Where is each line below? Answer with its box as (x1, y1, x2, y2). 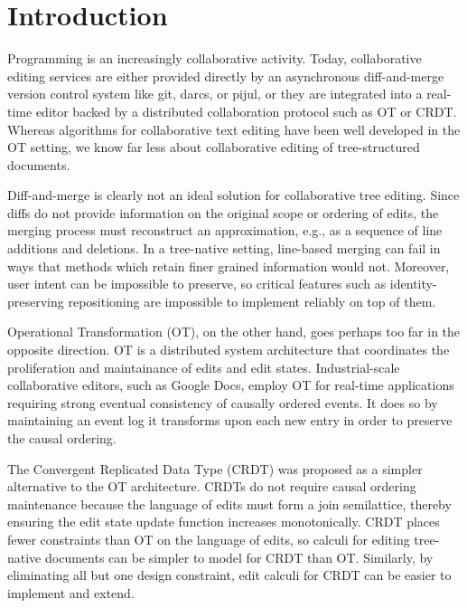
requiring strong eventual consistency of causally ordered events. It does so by (7, 393, 438, 412)
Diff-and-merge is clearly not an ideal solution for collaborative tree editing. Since (7, 185, 460, 204)
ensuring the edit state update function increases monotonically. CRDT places (7, 512, 440, 531)
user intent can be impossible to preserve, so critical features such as (7, 274, 387, 293)
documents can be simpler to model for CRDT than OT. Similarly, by (44, 547, 434, 566)
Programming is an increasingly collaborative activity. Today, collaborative (7, 49, 422, 68)
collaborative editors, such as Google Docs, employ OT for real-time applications (7, 375, 454, 394)
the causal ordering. (7, 429, 117, 447)
